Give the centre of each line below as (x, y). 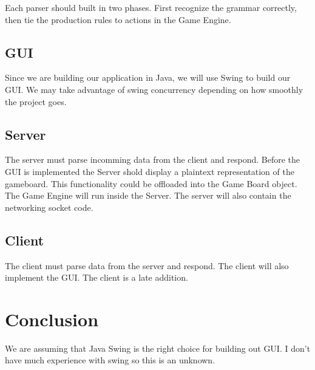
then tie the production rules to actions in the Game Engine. (118, 19)
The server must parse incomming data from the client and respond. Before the (153, 159)
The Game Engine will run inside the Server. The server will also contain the (148, 195)
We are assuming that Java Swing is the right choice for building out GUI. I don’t (158, 348)
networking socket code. (49, 207)
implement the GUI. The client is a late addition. (97, 277)
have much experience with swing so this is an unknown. (110, 360)
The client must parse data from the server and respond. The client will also (147, 265)
